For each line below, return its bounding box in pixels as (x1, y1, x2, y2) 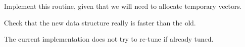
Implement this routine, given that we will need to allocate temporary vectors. (4, 1, 242, 11)
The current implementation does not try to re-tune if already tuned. (4, 34, 214, 44)
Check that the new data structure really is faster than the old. (4, 17, 196, 27)
